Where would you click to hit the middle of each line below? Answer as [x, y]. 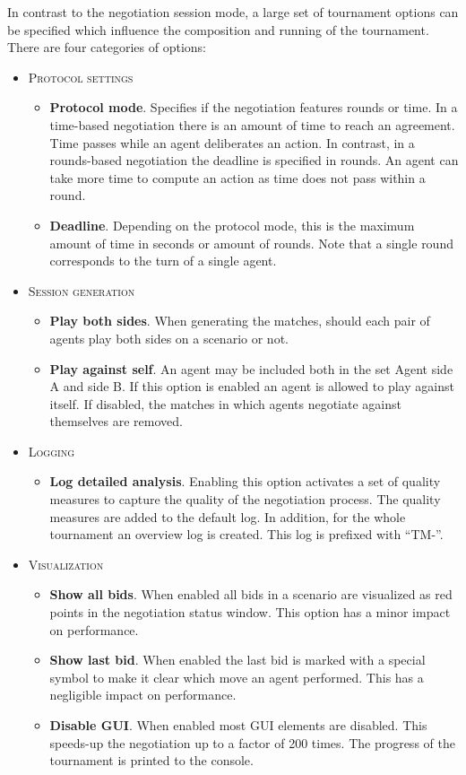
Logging [51, 451]
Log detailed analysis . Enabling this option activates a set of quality [245, 481]
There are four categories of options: [107, 47]
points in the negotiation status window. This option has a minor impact [250, 612]
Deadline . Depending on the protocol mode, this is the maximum [232, 225]
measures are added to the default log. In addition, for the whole [228, 516]
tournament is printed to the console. [151, 760]
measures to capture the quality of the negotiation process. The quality [245, 499]
